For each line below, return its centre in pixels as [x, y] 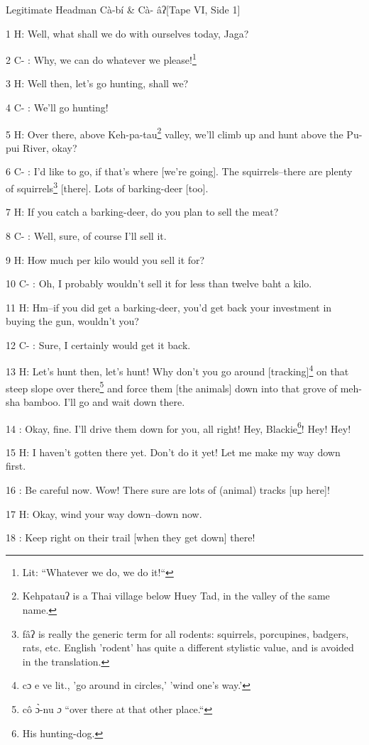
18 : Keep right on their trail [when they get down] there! [131, 537]
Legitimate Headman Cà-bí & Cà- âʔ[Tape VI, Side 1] [123, 9]
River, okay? [50, 147]
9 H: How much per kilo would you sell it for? [105, 259]
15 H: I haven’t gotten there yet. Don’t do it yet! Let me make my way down [173, 452]
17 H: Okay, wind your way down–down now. [104, 513]
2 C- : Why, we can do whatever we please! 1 [101, 59]
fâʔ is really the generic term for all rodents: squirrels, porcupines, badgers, [186, 633]
